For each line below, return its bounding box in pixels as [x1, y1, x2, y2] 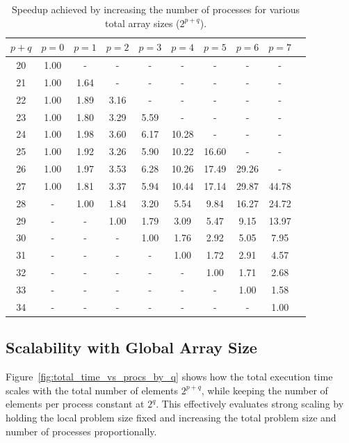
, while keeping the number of [201, 382, 328, 397]
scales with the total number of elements [6, 382, 178, 397]
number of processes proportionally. [6, 424, 157, 438]
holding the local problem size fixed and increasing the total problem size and [6, 410, 336, 424]
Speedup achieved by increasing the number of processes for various [12, 2, 300, 16]
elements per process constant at [6, 396, 145, 411]
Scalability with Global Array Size [6, 337, 257, 358]
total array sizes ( [104, 15, 180, 30]
